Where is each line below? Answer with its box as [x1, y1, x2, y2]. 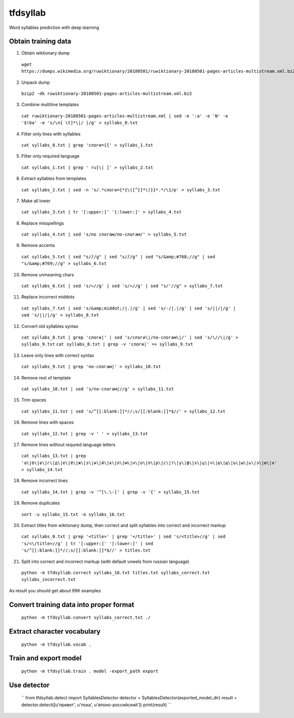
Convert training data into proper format [9, 600, 134, 609]
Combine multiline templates [21, 102, 79, 107]
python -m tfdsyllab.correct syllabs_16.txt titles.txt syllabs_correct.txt [21, 570, 210, 575]
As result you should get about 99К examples [9, 587, 101, 593]
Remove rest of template [21, 374, 71, 380]
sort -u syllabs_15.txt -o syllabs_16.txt [21, 511, 125, 517]
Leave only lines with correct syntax [21, 352, 94, 358]
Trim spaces [21, 397, 47, 403]
